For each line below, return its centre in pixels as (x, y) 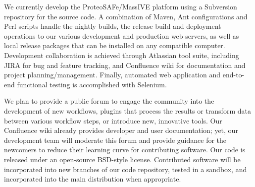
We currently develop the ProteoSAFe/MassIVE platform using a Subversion (121, 6)
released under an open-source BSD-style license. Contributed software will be (122, 159)
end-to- (233, 75)
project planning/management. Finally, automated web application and (112, 75)
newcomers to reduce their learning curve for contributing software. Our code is (125, 150)
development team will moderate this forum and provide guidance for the (115, 140)
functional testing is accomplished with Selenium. (92, 84)
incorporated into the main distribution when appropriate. (93, 179)
